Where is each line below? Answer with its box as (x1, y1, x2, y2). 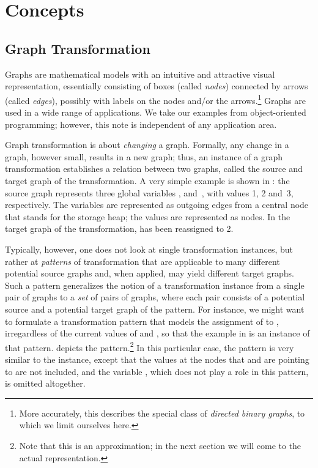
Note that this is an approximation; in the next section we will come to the (19, 439, 301, 451)
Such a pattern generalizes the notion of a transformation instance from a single (5, 278, 305, 291)
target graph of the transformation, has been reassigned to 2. (5, 222, 234, 235)
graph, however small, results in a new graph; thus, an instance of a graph (5, 150, 283, 163)
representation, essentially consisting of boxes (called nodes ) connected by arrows (5, 80, 308, 92)
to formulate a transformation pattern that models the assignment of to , (5, 314, 279, 327)
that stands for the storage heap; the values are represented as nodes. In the (5, 210, 290, 223)
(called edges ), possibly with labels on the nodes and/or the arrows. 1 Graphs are (5, 92, 306, 106)
